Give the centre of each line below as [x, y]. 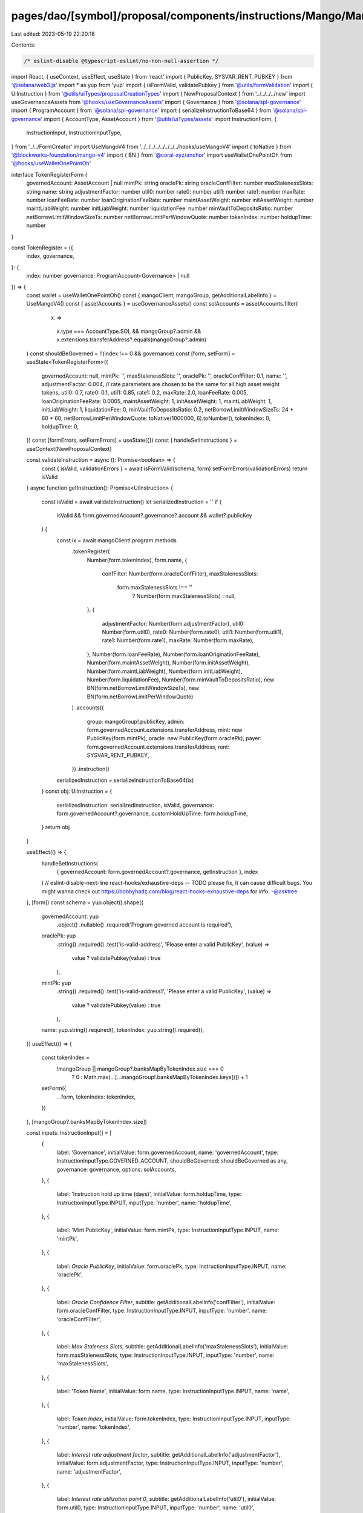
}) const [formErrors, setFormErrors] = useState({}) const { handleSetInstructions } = [132, 440]
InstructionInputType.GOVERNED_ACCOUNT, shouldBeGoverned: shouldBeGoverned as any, [172, 1161]
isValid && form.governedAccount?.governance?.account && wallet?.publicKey [154, 516]
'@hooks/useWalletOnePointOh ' [51, 163]
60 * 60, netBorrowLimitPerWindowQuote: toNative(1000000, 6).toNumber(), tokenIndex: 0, [156, 418]
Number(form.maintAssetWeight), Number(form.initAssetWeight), [168, 663]
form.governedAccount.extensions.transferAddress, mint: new [165, 730]
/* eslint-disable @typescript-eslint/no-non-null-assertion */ [121, 61]
